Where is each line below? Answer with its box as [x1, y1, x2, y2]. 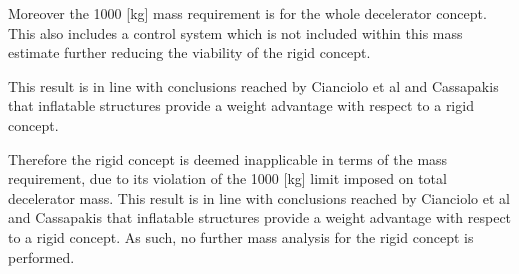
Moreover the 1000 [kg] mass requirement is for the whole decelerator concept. [8, 3, 487, 23]
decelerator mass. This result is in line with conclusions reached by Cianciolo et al [8, 187, 510, 208]
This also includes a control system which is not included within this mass [8, 22, 463, 43]
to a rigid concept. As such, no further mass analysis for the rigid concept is [8, 226, 474, 247]
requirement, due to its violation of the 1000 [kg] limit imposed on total [8, 168, 447, 189]
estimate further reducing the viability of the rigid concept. [8, 42, 371, 63]
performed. [8, 246, 75, 267]
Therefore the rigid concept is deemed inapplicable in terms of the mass [8, 148, 448, 169]
